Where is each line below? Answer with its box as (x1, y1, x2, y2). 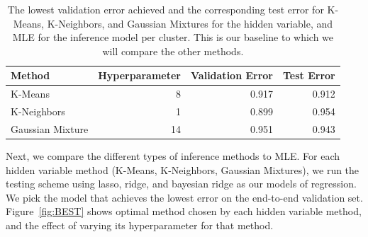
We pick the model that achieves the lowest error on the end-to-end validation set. (6, 190, 363, 204)
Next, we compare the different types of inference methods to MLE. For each (6, 149, 340, 163)
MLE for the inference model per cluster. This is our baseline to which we (12, 30, 334, 45)
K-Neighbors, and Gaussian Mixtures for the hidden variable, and (47, 16, 333, 30)
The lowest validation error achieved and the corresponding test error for (7, 2, 324, 16)
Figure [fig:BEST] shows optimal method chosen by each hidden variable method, (6, 204, 362, 219)
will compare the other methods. (102, 43, 244, 58)
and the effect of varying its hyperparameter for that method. (6, 217, 274, 232)
